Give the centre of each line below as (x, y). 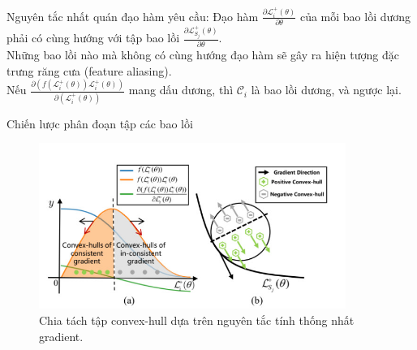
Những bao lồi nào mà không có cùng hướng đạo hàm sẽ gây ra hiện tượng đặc (203, 54)
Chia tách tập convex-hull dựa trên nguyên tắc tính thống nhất (197, 320)
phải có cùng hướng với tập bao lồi (93, 38)
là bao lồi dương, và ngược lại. (326, 90)
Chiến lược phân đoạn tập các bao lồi (100, 123)
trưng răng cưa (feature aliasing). (89, 70)
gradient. (61, 336)
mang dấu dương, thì (181, 90)
